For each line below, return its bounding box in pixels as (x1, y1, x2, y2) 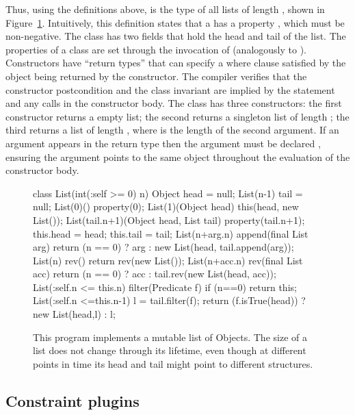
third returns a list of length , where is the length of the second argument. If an (5, 123, 339, 137)
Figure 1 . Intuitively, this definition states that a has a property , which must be (5, 15, 345, 29)
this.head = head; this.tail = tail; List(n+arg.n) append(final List (33, 226, 308, 240)
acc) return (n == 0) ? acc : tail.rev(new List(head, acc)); (33, 266, 276, 281)
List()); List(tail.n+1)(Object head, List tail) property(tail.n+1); (33, 212, 305, 227)
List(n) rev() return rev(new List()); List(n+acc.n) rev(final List (33, 253, 303, 267)
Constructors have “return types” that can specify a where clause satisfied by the (5, 55, 346, 70)
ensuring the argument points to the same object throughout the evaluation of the (5, 149, 350, 164)
